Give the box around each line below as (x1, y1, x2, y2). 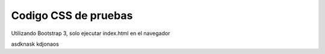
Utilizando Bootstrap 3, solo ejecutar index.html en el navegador (11, 30, 170, 37)
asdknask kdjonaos (11, 40, 60, 47)
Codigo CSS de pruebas (11, 9, 133, 22)
